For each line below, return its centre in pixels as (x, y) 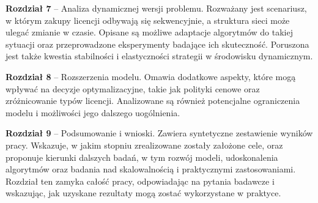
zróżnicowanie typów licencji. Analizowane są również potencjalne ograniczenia (153, 101)
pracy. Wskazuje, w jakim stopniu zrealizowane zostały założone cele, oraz (144, 145)
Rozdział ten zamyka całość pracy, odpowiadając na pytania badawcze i (140, 181)
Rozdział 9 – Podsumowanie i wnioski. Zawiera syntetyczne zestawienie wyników (159, 133)
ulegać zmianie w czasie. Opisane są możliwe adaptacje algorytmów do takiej (149, 32)
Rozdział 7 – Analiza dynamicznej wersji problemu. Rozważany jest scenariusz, (156, 8)
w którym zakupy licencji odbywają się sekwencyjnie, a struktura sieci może (148, 20)
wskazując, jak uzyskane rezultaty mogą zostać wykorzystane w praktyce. (143, 193)
